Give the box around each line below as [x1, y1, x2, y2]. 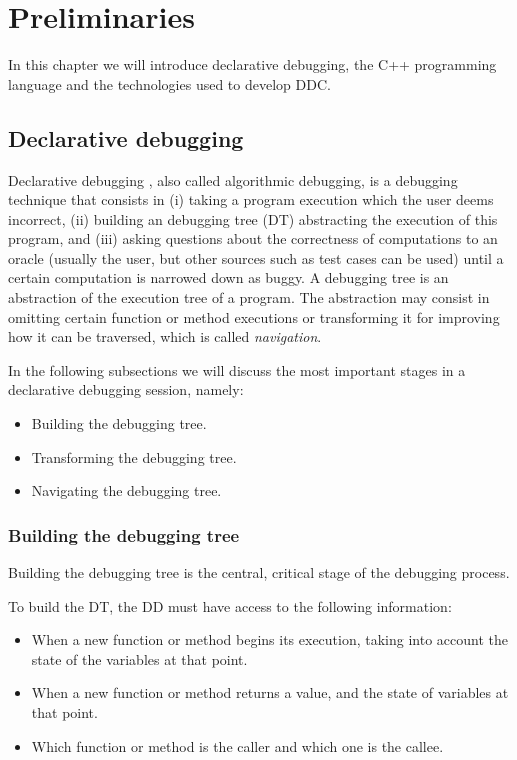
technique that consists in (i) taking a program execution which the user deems [8, 189, 494, 210]
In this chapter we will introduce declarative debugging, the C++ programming [8, 54, 497, 75]
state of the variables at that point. [31, 648, 248, 669]
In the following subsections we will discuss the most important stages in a [8, 359, 466, 380]
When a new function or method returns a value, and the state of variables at [31, 682, 509, 703]
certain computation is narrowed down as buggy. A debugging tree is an [8, 267, 449, 288]
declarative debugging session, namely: [8, 379, 244, 400]
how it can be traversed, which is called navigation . [8, 326, 322, 347]
